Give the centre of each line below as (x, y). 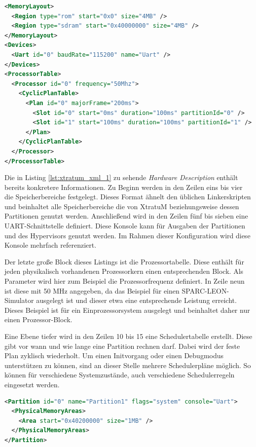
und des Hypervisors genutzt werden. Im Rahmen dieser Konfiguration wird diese (128, 235)
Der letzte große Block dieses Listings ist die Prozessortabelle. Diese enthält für (124, 261)
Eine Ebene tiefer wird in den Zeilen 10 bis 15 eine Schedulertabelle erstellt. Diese (128, 336)
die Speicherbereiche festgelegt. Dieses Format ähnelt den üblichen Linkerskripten (128, 197)
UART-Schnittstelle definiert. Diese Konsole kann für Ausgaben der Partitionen (125, 226)
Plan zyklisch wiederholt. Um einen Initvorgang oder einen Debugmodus (114, 355)
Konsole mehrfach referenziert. (51, 245)
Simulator (19, 300)
